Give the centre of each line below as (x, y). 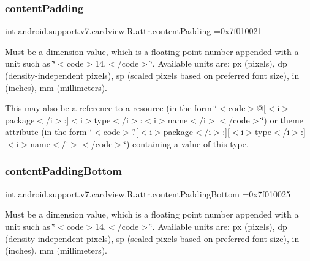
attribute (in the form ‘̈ (49, 132)
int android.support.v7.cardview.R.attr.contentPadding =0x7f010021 (134, 31)
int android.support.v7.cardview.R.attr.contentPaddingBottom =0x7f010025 (148, 193)
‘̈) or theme (282, 119)
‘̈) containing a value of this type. (186, 143)
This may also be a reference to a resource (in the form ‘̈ (111, 108)
